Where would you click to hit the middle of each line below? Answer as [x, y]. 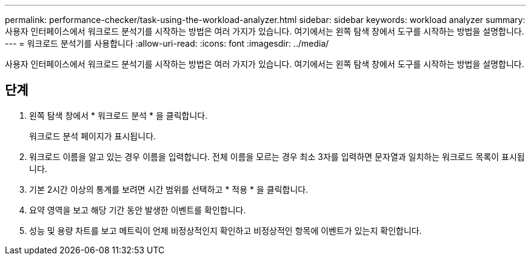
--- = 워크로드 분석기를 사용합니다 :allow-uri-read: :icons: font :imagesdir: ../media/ [167, 43]
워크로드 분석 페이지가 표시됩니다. [93, 136]
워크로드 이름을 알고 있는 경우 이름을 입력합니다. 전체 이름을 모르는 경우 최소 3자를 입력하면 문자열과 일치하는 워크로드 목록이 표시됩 [277, 156]
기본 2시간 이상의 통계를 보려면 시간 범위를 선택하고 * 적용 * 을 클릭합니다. [169, 189]
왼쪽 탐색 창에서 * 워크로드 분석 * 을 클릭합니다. [119, 115]
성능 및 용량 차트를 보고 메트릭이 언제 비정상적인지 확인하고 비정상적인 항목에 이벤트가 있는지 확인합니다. [225, 230]
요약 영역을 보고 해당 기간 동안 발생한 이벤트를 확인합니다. [138, 210]
